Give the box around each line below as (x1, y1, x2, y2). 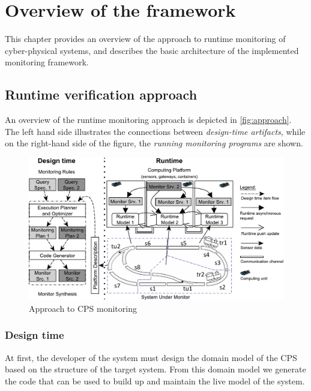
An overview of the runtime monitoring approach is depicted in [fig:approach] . (5, 113, 292, 126)
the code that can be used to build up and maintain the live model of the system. (5, 374, 305, 387)
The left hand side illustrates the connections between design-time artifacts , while (5, 125, 306, 137)
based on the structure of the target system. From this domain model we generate (5, 363, 306, 375)
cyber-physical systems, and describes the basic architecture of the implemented (5, 44, 299, 56)
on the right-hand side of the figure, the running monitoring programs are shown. (5, 137, 303, 149)
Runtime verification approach (5, 85, 198, 104)
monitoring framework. (5, 56, 89, 68)
